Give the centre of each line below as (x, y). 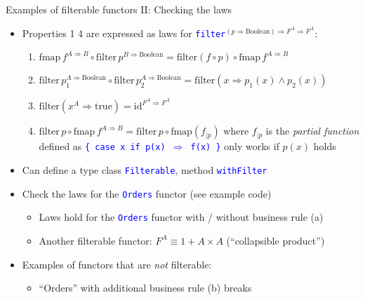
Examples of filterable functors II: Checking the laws (119, 9)
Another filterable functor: (95, 240)
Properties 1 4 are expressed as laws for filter (124, 33)
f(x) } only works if (235, 146)
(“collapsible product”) (276, 240)
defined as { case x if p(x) (102, 146)
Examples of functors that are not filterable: (117, 264)
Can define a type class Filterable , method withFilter (145, 169)
